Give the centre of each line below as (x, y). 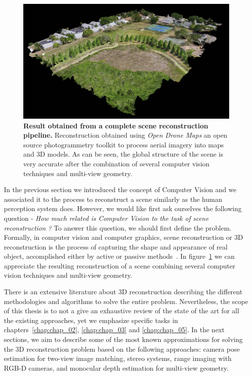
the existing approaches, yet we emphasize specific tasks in (91, 320)
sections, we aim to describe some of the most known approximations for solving (123, 339)
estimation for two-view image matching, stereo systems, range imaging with (118, 358)
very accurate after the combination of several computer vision (117, 163)
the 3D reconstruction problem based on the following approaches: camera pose (122, 349)
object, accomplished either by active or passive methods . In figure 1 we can (119, 256)
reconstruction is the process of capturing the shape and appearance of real (116, 246)
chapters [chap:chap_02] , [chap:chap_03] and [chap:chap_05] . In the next (114, 330)
